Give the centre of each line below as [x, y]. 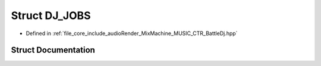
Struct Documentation [53, 50]
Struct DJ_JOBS [51, 15]
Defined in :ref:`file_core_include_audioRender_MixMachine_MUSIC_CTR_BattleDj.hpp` [132, 33]
